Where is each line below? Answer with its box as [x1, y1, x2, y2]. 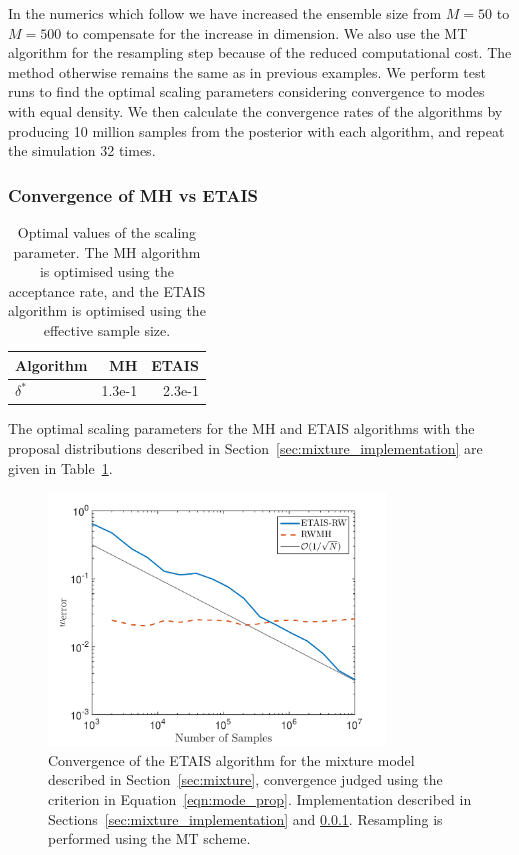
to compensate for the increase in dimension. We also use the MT [65, 22, 468, 43]
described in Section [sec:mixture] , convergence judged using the [48, 769, 443, 790]
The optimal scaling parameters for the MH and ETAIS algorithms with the [8, 418, 475, 439]
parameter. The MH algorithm [13, 241, 201, 262]
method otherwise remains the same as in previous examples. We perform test [8, 61, 486, 82]
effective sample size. [43, 319, 171, 340]
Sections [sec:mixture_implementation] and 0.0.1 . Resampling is [48, 808, 443, 829]
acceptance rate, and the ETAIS [8, 280, 206, 301]
